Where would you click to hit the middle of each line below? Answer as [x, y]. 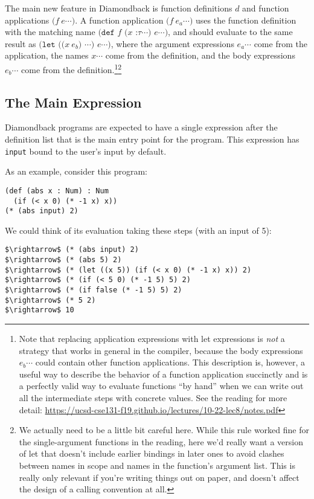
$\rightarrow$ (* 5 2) [50, 300]
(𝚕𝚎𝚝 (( [52, 44]
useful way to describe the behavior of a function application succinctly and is [163, 374]
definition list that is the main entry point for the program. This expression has [152, 139]
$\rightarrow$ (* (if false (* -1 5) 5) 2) [94, 290]
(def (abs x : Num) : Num [57, 191]
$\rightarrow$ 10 [40, 310]
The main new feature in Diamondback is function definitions [119, 8]
